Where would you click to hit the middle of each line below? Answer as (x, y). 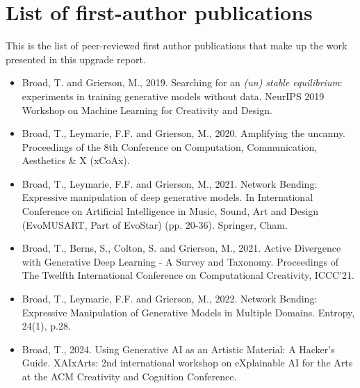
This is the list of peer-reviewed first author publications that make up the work (177, 46)
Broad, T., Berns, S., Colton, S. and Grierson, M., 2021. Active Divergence (181, 248)
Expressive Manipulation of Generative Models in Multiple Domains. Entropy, (188, 312)
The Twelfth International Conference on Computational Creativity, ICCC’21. (188, 275)
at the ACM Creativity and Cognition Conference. (129, 376)
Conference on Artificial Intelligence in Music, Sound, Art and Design (170, 211)
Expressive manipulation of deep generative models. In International (167, 197)
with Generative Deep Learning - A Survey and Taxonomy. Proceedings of (180, 261)
